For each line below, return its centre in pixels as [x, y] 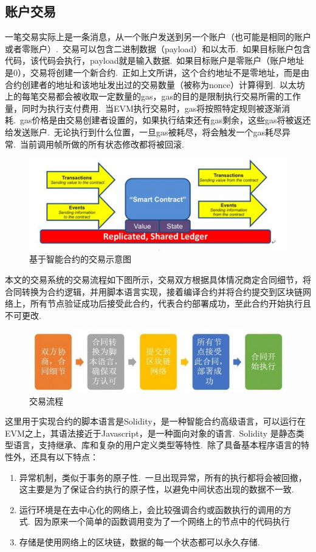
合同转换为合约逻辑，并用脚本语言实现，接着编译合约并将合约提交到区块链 [154, 291]
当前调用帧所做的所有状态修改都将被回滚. [102, 144]
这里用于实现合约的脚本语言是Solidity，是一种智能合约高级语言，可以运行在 [155, 421]
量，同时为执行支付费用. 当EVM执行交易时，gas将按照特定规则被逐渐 [143, 108]
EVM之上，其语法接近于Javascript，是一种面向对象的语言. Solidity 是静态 [150, 433]
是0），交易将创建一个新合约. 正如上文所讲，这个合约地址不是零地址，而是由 [157, 72]
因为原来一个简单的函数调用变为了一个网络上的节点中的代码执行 [162, 521]
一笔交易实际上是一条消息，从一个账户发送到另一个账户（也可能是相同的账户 [158, 37]
